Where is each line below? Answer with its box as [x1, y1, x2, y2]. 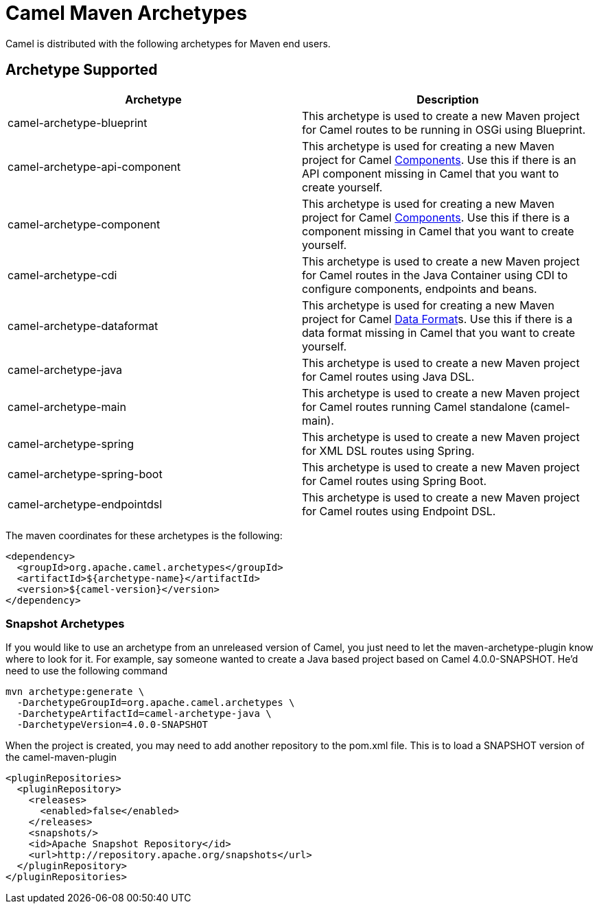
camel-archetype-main [8, 399, 126, 414]
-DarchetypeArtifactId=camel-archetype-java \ [16, 708, 272, 720]
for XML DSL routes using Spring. [302, 443, 475, 458]
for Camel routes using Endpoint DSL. [302, 504, 496, 518]
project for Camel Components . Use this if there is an [302, 152, 576, 167]
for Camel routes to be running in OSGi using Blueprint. [302, 122, 586, 137]
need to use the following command [5, 665, 167, 677]
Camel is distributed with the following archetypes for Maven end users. [5, 37, 331, 49]
